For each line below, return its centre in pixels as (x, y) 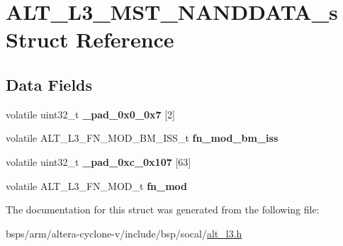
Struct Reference (90, 39)
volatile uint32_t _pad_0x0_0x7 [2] (90, 114)
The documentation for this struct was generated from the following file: (163, 209)
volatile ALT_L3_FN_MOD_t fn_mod (97, 185)
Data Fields (49, 84)
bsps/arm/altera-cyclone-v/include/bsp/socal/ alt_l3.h (124, 233)
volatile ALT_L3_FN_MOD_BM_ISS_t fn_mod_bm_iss (142, 138)
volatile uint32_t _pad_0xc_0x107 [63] (99, 161)
